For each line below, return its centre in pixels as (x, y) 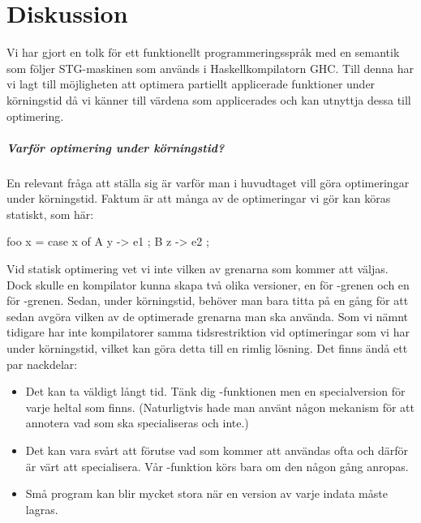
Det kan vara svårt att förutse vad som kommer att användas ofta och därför (217, 450)
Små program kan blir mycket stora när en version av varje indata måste (206, 493)
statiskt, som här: (50, 214)
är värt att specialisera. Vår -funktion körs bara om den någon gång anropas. (217, 466)
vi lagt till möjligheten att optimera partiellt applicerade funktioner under (191, 84)
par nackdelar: (42, 364)
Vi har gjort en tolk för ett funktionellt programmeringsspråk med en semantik (203, 52)
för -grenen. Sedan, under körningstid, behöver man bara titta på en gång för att (208, 300)
